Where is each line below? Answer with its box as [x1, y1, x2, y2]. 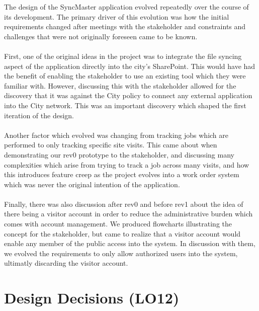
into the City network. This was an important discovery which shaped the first [4, 100, 246, 110]
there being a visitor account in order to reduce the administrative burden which [4, 208, 253, 219]
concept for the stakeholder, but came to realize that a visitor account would [4, 228, 241, 239]
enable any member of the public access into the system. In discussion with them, [4, 238, 255, 249]
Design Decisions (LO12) [4, 287, 180, 308]
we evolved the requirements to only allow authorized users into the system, [4, 248, 238, 258]
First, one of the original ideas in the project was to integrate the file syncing [4, 50, 242, 61]
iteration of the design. [4, 110, 74, 120]
